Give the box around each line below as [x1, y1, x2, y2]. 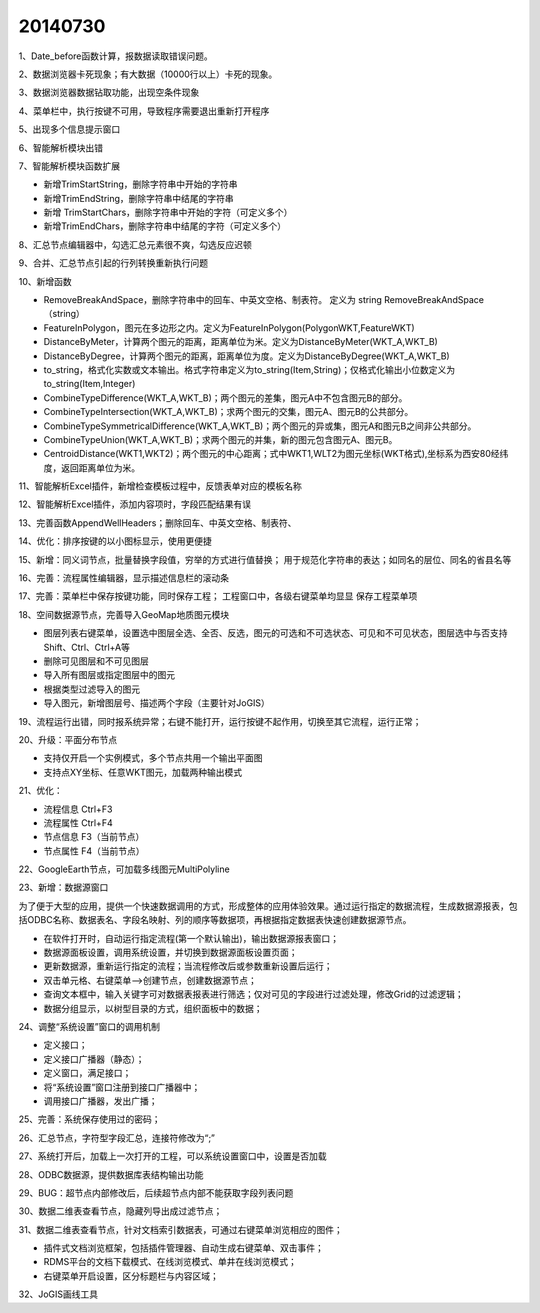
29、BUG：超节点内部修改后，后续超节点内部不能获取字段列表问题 [18, 1186, 294, 1199]
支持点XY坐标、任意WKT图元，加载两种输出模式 [43, 766, 243, 778]
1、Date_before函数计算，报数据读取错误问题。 [18, 50, 214, 62]
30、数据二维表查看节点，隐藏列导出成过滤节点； [18, 1205, 223, 1217]
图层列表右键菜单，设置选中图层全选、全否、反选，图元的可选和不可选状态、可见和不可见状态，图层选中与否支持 [43, 627, 508, 639]
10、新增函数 [18, 275, 72, 287]
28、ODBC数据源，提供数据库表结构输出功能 [18, 1168, 204, 1180]
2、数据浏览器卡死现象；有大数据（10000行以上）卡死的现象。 [18, 68, 278, 80]
